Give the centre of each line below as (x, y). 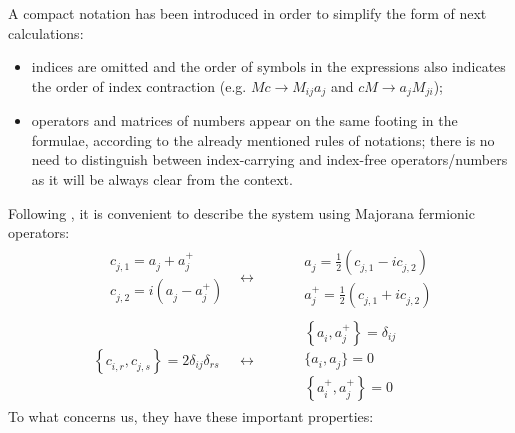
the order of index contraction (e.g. (139, 85)
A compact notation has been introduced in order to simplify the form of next (247, 13)
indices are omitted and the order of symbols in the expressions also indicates (268, 66)
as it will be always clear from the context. (162, 179)
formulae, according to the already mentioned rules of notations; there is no (263, 139)
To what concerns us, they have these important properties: (191, 416)
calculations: (46, 32)
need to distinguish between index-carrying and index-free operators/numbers (269, 159)
